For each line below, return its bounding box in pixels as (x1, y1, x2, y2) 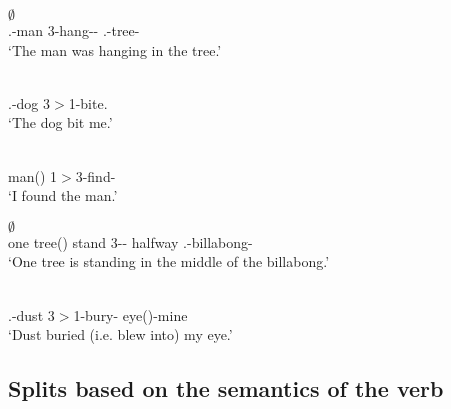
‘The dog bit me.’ (8, 112, 113, 133)
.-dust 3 (8, 304, 55, 325)
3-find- (75, 165, 116, 186)
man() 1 (8, 165, 57, 186)
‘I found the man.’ (8, 185, 118, 206)
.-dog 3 (8, 92, 50, 113)
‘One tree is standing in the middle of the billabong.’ (8, 251, 330, 272)
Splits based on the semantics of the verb (8, 373, 444, 404)
